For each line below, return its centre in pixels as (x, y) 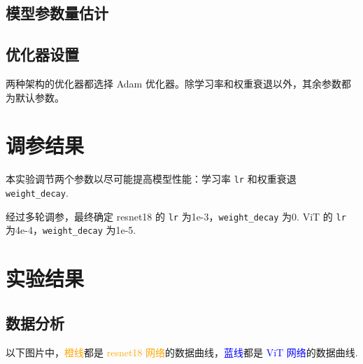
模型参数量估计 (57, 13)
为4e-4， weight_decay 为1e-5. (71, 230)
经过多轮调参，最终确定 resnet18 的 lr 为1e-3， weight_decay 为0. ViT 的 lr (176, 216)
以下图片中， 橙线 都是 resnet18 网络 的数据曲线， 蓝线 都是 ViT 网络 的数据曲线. (182, 352)
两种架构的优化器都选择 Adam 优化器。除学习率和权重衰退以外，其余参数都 (178, 83)
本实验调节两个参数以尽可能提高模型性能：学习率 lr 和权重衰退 (151, 179)
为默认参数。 (35, 97)
